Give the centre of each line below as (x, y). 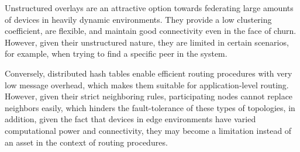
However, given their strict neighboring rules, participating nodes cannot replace (149, 96)
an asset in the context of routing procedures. (86, 142)
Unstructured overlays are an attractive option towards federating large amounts (149, 8)
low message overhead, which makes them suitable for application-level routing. (147, 84)
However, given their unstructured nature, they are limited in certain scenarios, (147, 42)
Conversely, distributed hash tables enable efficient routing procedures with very (149, 73)
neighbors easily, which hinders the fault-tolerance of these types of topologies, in (150, 107)
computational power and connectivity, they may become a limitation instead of (148, 130)
